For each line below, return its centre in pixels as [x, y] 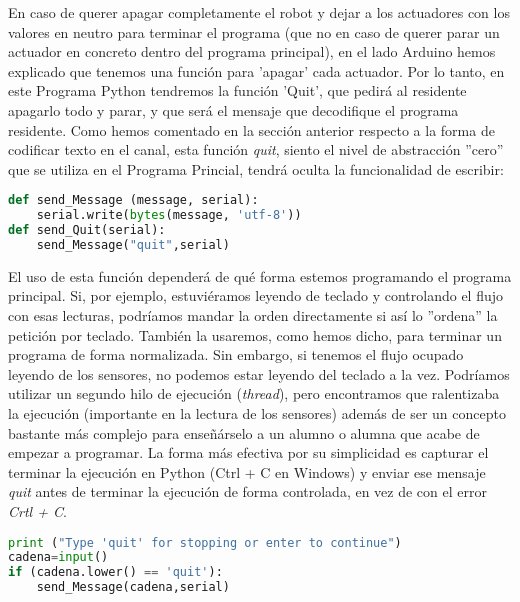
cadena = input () [58, 557]
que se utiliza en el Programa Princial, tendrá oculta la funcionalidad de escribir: [256, 168]
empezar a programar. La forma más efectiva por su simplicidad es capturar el [248, 452]
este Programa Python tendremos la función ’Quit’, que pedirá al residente [237, 90]
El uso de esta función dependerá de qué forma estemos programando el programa [260, 275]
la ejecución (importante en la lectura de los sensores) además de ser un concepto [257, 413]
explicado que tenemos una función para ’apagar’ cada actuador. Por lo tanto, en [256, 70]
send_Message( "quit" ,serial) [133, 244]
